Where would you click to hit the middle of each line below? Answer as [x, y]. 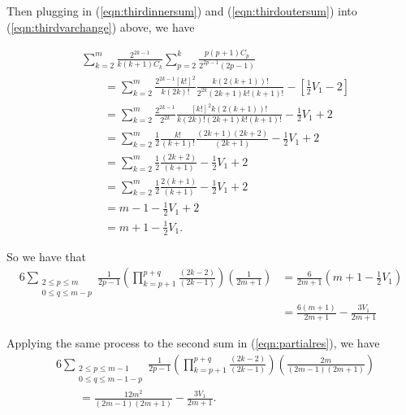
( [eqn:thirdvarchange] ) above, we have [101, 26]
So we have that [46, 256]
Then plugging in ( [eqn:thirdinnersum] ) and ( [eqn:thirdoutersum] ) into [182, 11]
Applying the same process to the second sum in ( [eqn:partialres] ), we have [193, 343]
